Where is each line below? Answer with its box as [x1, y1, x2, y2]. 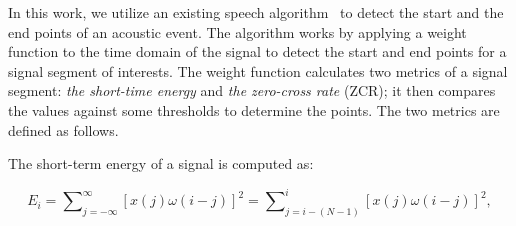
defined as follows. [8, 119, 119, 140]
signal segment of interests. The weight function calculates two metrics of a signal [8, 60, 508, 81]
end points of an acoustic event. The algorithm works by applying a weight [8, 21, 467, 42]
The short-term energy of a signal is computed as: [8, 153, 314, 174]
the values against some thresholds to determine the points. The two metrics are [8, 99, 500, 120]
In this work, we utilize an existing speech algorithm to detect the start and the [8, 2, 504, 22]
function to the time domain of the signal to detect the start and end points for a [8, 41, 507, 62]
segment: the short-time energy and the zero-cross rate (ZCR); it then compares [8, 80, 496, 101]
